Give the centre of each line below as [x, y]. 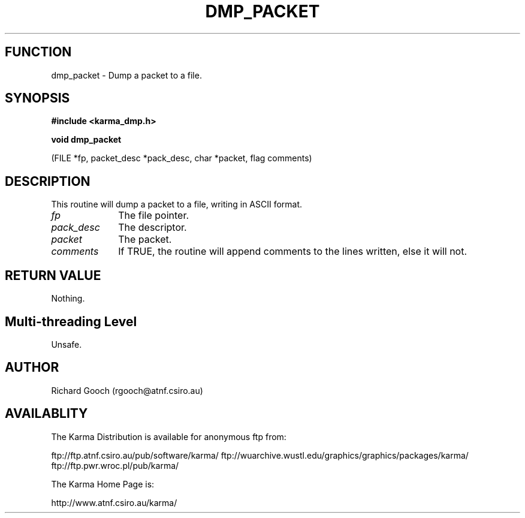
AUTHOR [32, 368]
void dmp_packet [86, 140]
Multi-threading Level [71, 321]
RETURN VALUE [53, 275]
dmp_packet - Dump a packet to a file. [126, 75]
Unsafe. [67, 344]
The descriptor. [153, 228]
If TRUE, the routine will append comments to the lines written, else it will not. [293, 252]
